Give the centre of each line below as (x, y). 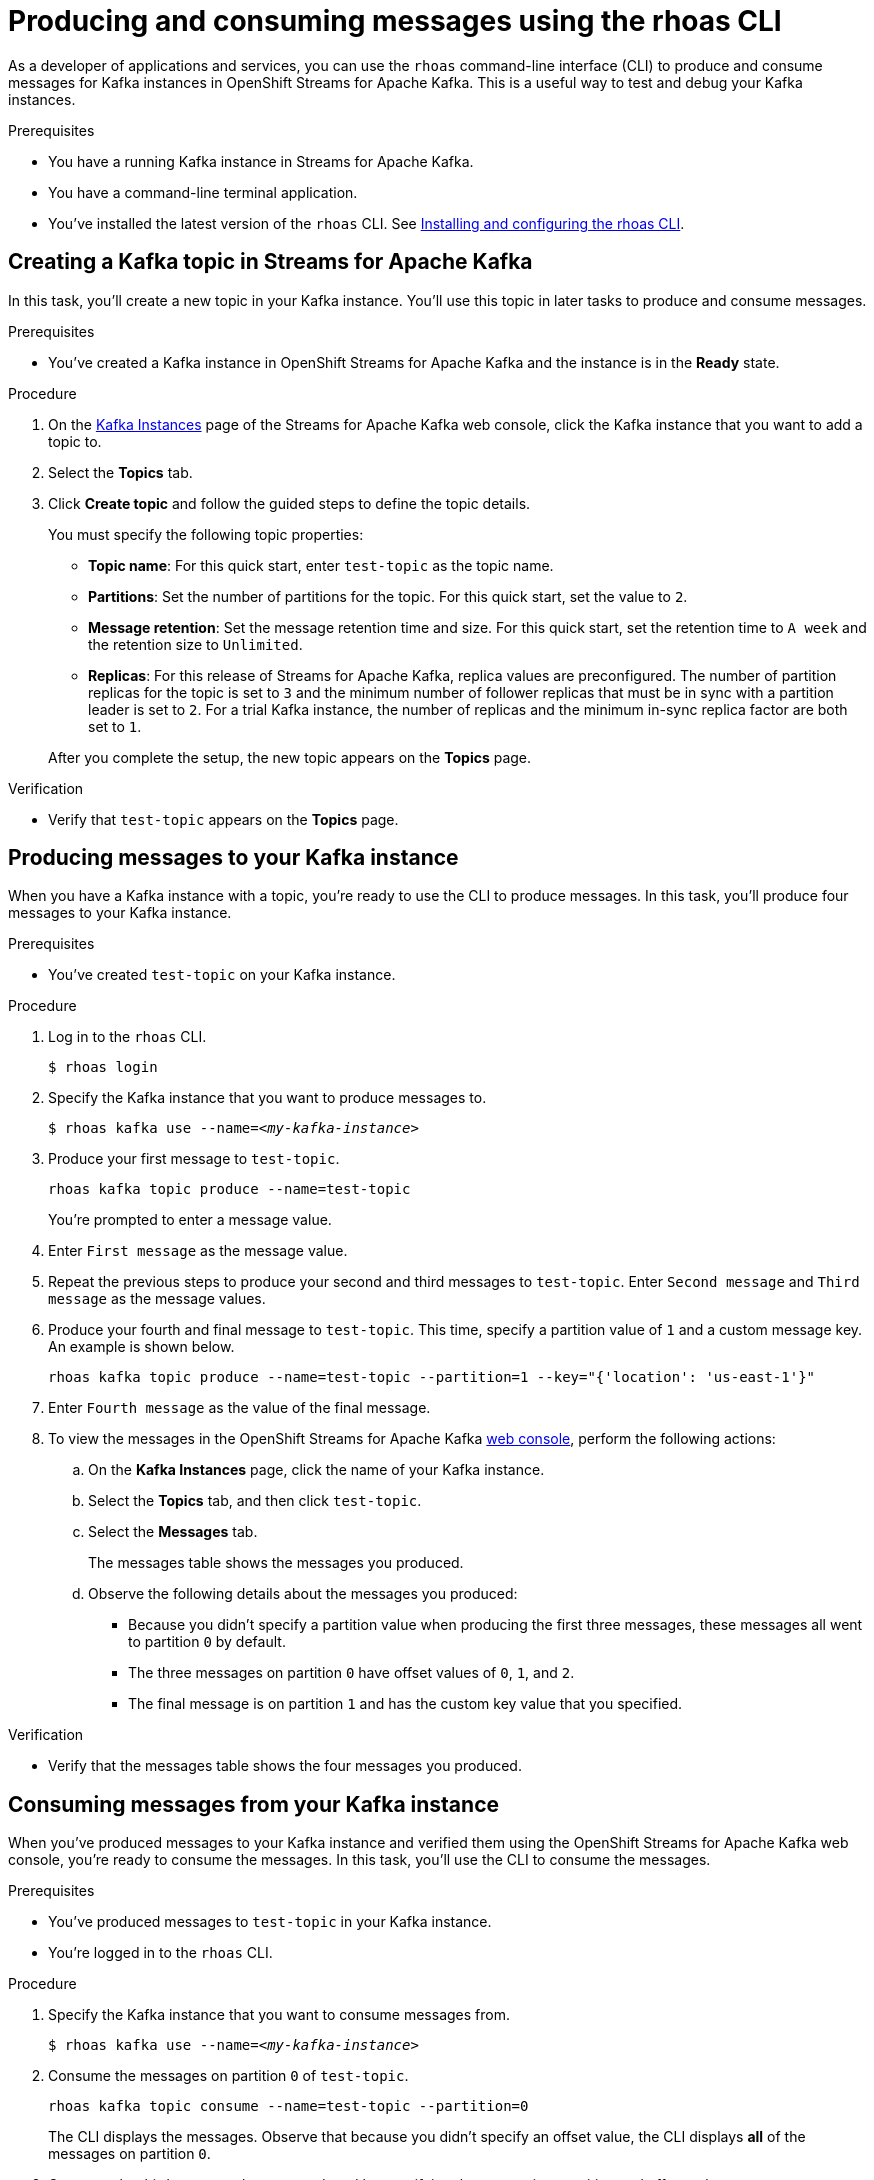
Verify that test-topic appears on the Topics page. (223, 819)
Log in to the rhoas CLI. (127, 1037)
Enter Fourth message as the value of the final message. (239, 1408)
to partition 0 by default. (207, 1642)
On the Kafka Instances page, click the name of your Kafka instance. (316, 1470)
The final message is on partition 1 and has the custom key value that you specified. (405, 1704)
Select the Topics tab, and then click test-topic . (255, 1501)
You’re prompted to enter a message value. (190, 1220)
